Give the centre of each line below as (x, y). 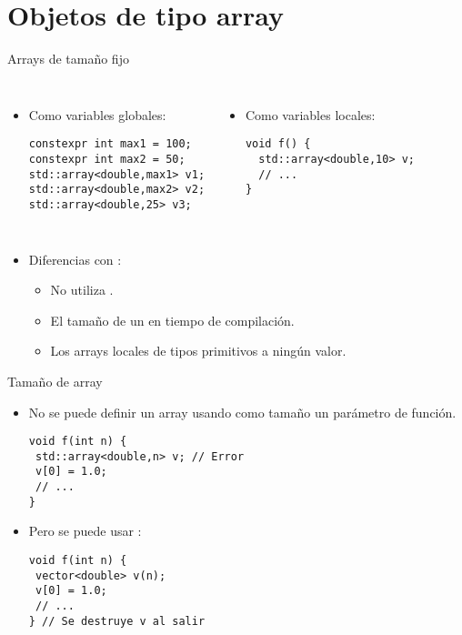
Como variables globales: (97, 114)
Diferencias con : (75, 259)
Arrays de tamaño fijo (68, 59)
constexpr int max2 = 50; (107, 159)
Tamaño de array (55, 381)
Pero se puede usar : (85, 531)
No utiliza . (82, 290)
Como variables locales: (310, 114)
